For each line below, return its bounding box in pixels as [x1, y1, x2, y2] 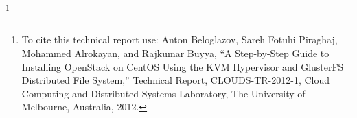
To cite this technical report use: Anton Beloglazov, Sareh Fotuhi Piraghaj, [21, 32, 338, 47]
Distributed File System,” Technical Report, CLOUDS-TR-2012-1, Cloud [21, 73, 330, 87]
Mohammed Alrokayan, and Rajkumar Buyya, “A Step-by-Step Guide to [21, 45, 330, 60]
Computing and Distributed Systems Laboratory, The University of [21, 86, 306, 100]
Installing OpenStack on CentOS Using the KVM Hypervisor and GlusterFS [21, 59, 344, 73]
